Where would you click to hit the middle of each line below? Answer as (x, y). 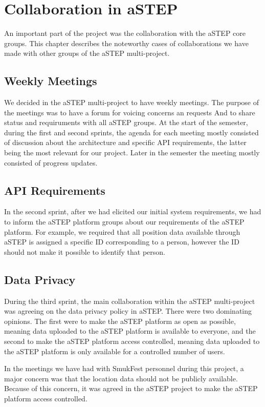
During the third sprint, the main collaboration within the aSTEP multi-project (130, 301)
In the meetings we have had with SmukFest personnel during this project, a (124, 368)
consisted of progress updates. (51, 162)
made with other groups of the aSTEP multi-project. (87, 53)
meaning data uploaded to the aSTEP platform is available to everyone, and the (130, 331)
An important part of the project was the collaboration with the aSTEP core (125, 33)
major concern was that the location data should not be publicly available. (121, 378)
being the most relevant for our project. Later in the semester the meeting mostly (132, 152)
